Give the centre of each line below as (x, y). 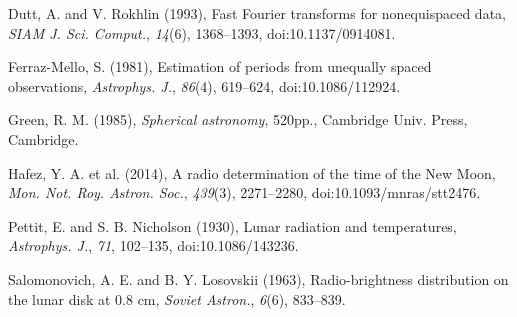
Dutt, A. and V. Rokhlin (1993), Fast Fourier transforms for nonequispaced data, (257, 13)
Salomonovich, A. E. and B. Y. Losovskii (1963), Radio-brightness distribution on (258, 278)
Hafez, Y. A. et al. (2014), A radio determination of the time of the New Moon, (252, 172)
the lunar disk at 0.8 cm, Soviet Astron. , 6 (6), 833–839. (177, 298)
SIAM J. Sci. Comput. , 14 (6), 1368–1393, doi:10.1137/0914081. (202, 32)
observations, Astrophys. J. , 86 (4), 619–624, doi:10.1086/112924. (204, 85)
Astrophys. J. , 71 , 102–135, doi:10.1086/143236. (153, 245)
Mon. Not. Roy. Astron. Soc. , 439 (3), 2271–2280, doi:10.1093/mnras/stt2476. (244, 192)
